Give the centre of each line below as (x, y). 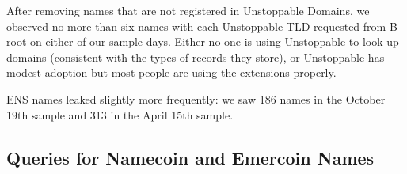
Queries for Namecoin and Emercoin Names (190, 157)
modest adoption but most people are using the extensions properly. (171, 72)
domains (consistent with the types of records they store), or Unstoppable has (196, 57)
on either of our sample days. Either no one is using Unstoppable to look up (214, 42)
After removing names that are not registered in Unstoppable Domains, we (188, 10)
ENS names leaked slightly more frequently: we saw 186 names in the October (196, 98)
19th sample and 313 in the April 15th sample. (120, 114)
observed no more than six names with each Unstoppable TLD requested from (196, 26)
